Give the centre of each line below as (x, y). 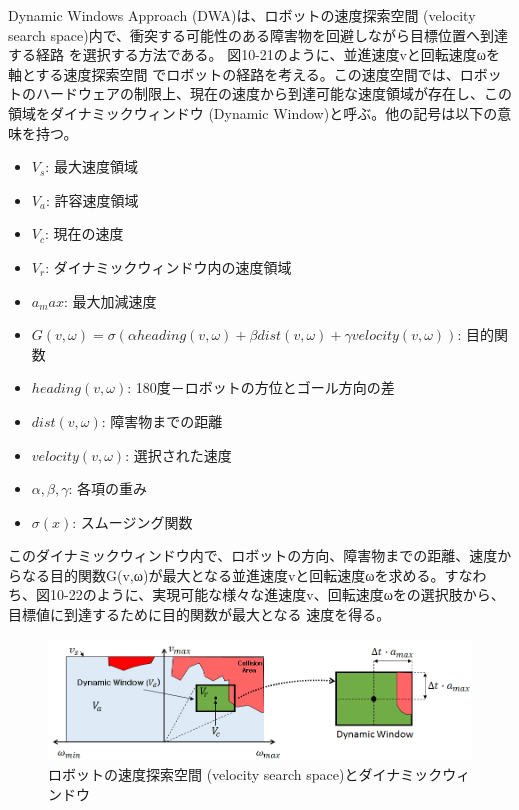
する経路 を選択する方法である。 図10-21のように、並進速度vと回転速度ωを (254, 54)
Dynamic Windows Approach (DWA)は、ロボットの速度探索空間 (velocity (242, 15)
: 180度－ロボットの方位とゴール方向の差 (261, 387)
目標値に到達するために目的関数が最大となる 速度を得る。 (199, 614)
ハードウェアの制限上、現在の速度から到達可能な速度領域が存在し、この (273, 93)
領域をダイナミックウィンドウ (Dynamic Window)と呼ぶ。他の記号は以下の (253, 112)
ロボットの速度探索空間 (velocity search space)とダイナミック (245, 774)
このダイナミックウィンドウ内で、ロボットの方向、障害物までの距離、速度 (253, 555)
